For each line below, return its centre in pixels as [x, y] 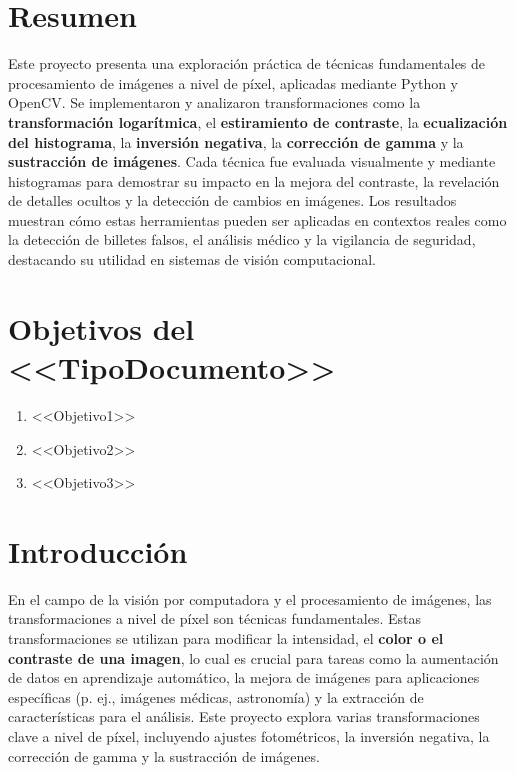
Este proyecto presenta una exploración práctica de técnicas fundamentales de [247, 63]
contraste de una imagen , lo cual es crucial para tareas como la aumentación [253, 657]
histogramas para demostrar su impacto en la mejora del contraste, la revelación [254, 180]
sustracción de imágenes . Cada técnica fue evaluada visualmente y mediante [252, 161]
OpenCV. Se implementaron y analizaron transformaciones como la [214, 102]
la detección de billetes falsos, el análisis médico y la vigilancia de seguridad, [242, 239]
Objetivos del [101, 327]
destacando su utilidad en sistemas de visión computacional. [192, 259]
